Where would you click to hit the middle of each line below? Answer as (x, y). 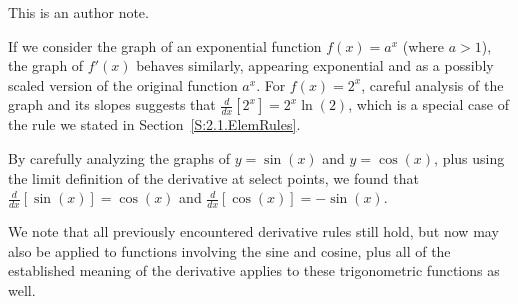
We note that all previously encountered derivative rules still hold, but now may (253, 230)
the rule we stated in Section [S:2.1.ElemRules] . (154, 124)
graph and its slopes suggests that (112, 104)
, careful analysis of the (432, 84)
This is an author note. (78, 12)
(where (423, 45)
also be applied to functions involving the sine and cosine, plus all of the (229, 250)
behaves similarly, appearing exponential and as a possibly (315, 65)
